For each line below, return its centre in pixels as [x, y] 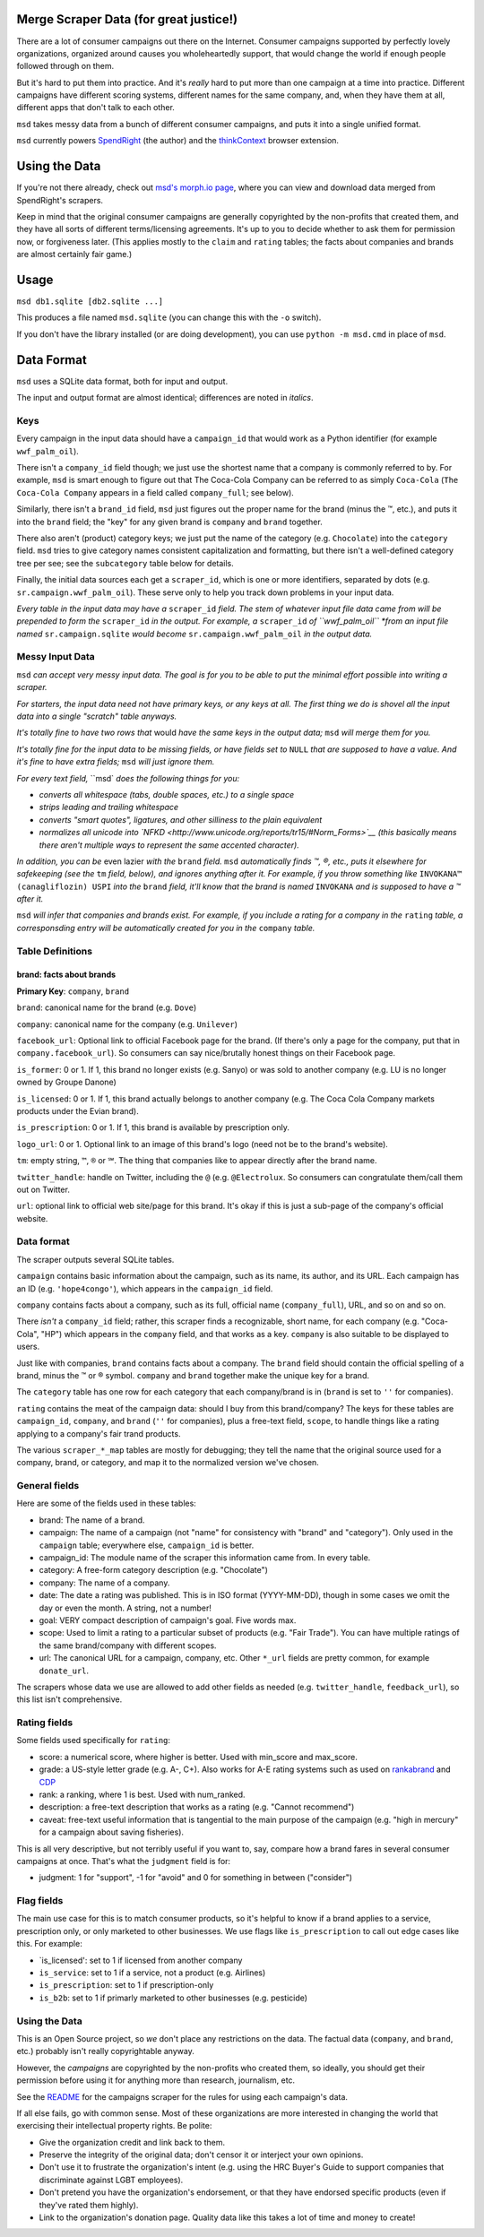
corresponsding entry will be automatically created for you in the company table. [166, 928]
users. [28, 1347]
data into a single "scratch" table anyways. [97, 716]
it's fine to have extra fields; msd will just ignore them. [116, 762]
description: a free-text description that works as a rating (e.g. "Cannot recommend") [197, 1807]
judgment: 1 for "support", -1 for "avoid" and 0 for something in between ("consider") [196, 1878]
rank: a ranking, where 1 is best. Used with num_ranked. [142, 1794]
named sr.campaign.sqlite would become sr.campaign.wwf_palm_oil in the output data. [194, 634]
